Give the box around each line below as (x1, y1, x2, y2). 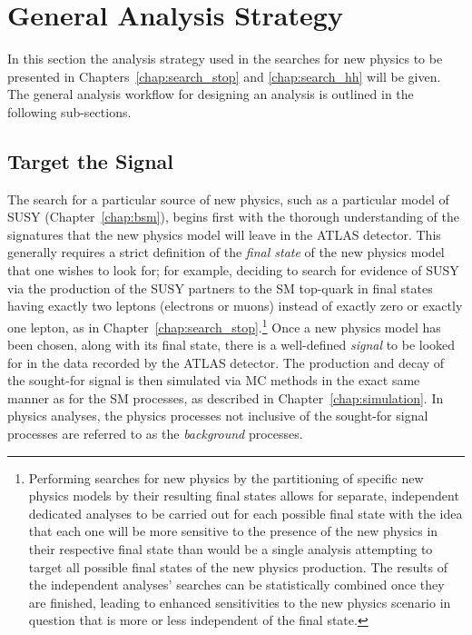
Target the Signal (7, 146, 174, 174)
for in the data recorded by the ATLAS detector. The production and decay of (7, 352, 445, 372)
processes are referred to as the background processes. (7, 424, 303, 443)
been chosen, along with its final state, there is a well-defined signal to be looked (7, 335, 456, 354)
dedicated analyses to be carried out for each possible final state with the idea (28, 503, 463, 522)
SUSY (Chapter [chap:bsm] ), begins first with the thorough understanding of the (7, 207, 459, 226)
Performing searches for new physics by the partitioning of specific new (28, 468, 424, 487)
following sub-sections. (7, 102, 132, 121)
